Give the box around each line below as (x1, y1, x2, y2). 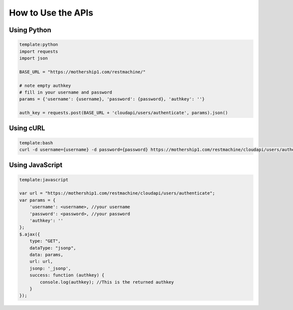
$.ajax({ (19, 232, 41, 237)
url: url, (29, 259, 53, 264)
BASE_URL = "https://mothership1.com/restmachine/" (19, 69, 146, 75)
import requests (19, 49, 59, 54)
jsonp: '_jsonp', (29, 266, 71, 271)
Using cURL (9, 124, 45, 133)
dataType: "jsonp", (29, 245, 77, 251)
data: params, (29, 252, 63, 257)
